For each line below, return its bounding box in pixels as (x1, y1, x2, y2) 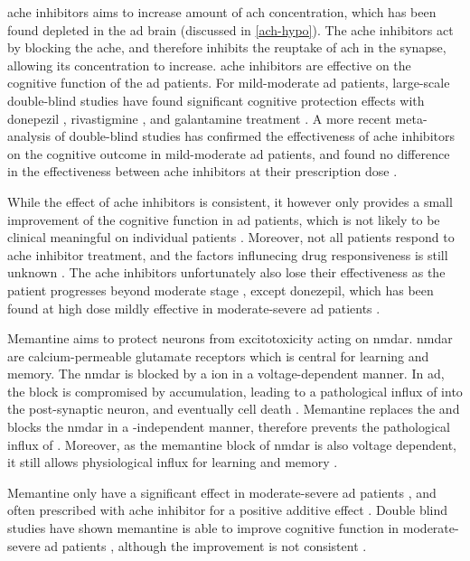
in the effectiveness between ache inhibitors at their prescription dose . (7, 162, 398, 181)
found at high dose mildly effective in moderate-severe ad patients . (7, 298, 381, 317)
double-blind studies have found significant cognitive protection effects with (7, 90, 425, 109)
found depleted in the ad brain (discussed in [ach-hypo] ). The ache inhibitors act (7, 20, 454, 39)
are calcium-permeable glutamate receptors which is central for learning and (7, 346, 429, 365)
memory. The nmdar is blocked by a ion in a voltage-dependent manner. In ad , (7, 364, 445, 383)
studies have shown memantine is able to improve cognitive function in (7, 519, 399, 538)
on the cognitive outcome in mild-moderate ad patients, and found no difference (7, 144, 450, 163)
